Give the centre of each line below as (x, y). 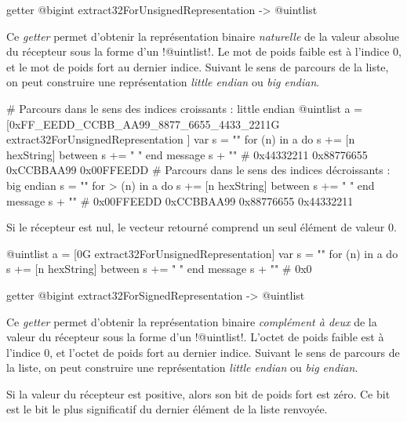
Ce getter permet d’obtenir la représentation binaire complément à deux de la (192, 321)
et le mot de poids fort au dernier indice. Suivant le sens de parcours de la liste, (198, 66)
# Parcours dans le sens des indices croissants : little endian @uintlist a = (185, 108)
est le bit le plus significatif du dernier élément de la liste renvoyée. (167, 409)
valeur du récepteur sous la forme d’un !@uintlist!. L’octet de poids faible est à (195, 337)
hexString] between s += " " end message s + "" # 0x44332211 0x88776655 (187, 154)
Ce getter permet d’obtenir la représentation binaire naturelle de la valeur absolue (203, 36)
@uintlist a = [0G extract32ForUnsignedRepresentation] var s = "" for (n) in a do (202, 253)
